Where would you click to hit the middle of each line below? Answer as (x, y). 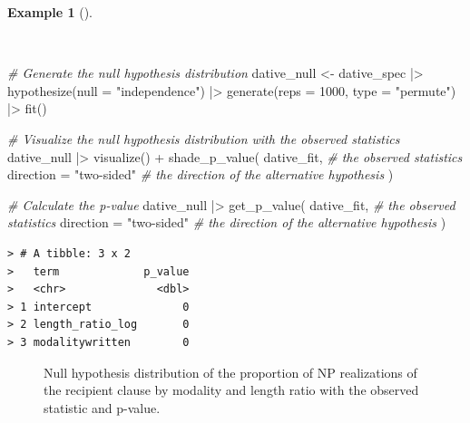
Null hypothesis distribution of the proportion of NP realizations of (230, 372)
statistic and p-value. (102, 407)
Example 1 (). (50, 12)
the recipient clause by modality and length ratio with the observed (231, 390)
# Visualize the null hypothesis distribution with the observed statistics (204, 138)
